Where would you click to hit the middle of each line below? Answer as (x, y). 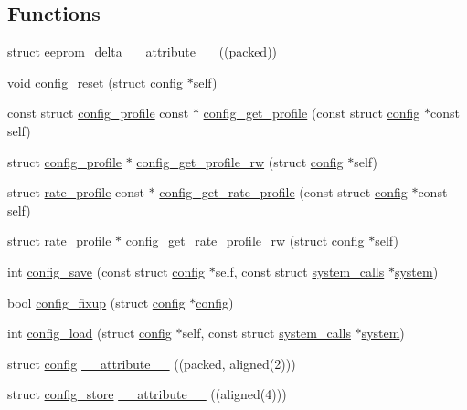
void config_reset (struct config (95, 82)
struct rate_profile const (76, 192)
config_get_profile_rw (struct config (240, 161)
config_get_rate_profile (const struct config (283, 192)
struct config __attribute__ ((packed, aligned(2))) (152, 363)
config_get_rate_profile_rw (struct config (245, 241)
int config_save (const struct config (106, 271)
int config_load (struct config (90, 333)
